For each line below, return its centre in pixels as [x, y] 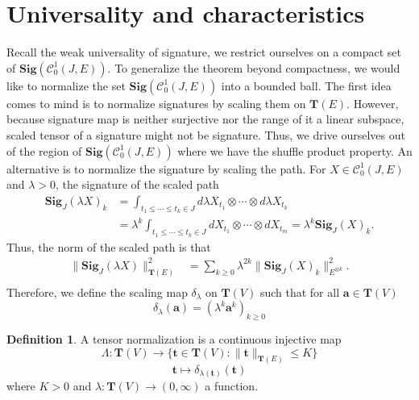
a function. [232, 386]
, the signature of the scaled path [137, 184]
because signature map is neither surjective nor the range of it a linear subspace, [205, 119]
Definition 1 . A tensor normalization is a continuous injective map [174, 339]
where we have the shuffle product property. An [295, 150]
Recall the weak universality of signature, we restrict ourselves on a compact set [204, 52]
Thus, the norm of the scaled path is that [109, 246]
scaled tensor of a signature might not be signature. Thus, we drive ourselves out [206, 134]
